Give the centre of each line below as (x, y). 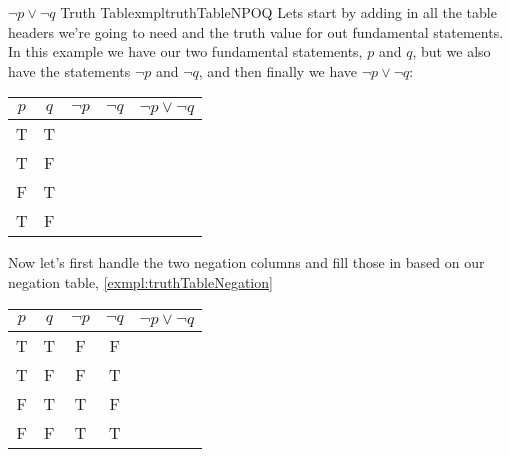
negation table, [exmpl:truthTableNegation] (140, 281)
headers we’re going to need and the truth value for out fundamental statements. (256, 31)
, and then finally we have (278, 70)
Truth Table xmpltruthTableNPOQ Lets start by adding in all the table (278, 12)
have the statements (69, 70)
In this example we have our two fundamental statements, (185, 51)
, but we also (451, 51)
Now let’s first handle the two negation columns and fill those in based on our (246, 262)
